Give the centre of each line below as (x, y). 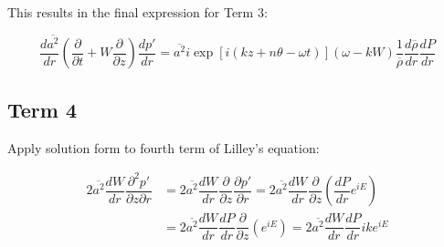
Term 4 (42, 109)
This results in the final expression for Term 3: (137, 12)
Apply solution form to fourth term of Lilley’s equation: (164, 147)
